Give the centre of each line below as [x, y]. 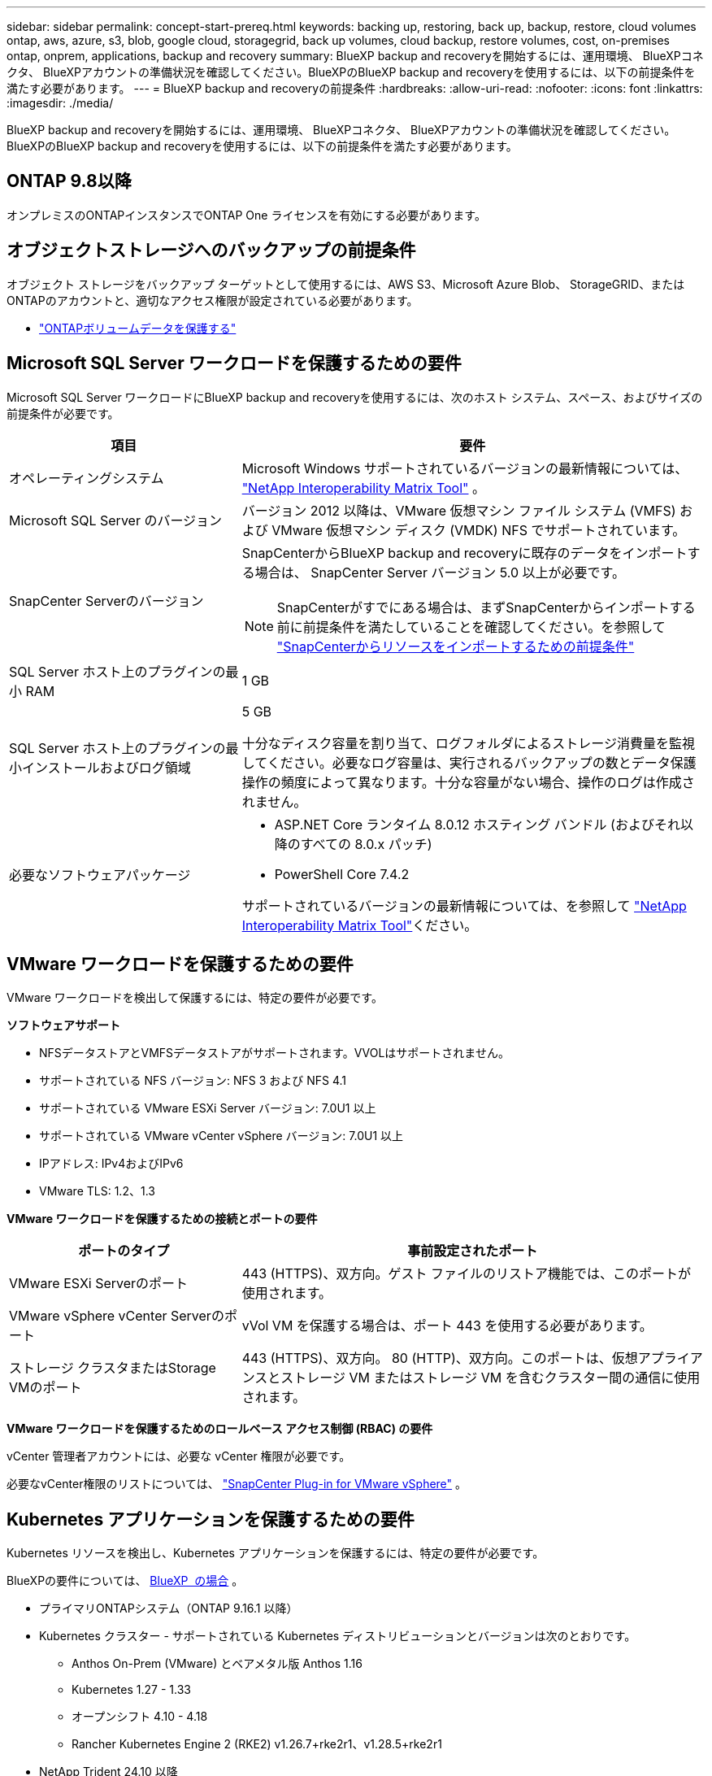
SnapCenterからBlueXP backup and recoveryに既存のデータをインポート [465, 553]
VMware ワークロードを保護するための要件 [180, 964]
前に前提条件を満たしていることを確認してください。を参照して [471, 627]
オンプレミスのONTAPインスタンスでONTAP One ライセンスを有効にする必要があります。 [246, 215]
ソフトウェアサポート [63, 1025]
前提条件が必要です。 [63, 413]
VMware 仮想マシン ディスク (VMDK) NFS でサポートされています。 [479, 530]
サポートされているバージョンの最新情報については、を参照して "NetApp [464, 905]
